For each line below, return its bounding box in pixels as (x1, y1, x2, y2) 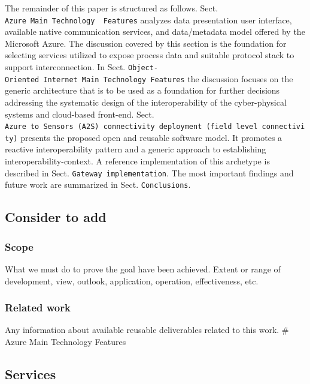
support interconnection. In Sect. (5, 61, 126, 73)
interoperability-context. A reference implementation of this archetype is (5, 155, 270, 167)
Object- (127, 64, 159, 73)
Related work (5, 300, 71, 315)
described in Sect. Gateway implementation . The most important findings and (5, 166, 294, 179)
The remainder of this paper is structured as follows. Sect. (5, 2, 218, 14)
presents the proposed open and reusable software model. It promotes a (20, 131, 282, 143)
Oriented (5, 75, 39, 84)
